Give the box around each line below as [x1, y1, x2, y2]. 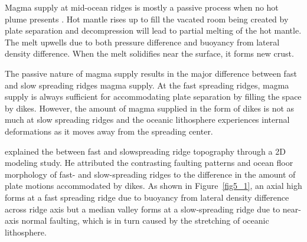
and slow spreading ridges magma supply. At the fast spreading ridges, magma [5, 79, 289, 91]
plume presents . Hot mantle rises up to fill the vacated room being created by [5, 12, 289, 25]
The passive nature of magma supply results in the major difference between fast [5, 67, 297, 79]
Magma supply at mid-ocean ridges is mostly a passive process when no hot [5, 1, 279, 13]
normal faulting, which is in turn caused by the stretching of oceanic [21, 214, 269, 227]
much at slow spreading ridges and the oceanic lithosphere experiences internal [5, 113, 290, 126]
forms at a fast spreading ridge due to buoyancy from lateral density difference [5, 191, 289, 203]
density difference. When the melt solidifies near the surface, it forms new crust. [5, 47, 294, 60]
